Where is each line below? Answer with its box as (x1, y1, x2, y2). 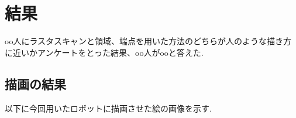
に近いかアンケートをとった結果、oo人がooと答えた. (5, 46, 204, 58)
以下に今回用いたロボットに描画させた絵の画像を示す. (5, 102, 212, 114)
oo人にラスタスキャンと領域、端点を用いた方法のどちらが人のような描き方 (5, 35, 292, 47)
